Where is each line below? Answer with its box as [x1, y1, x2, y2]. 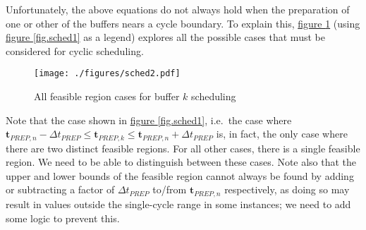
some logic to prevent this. [6, 210, 120, 225]
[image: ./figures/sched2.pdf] [34, 68, 181, 79]
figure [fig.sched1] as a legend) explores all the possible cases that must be [6, 30, 325, 44]
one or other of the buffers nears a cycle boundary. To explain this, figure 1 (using [6, 16, 360, 30]
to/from [152, 182, 187, 197]
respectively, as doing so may [224, 182, 350, 197]
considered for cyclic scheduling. [6, 43, 144, 58]
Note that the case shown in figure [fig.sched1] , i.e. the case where [6, 112, 292, 127]
